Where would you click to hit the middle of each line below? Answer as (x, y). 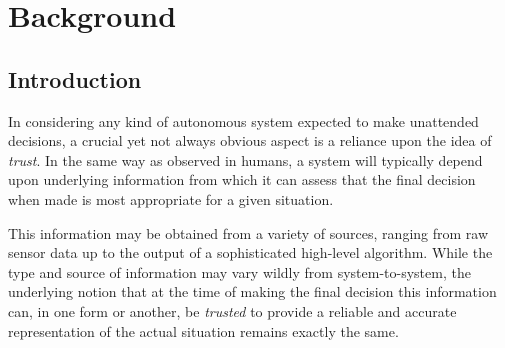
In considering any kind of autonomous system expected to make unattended (243, 120)
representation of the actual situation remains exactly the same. (203, 330)
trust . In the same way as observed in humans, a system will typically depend (245, 159)
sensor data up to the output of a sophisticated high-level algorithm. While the (250, 252)
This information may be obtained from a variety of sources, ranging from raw (248, 232)
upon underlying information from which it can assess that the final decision (242, 179)
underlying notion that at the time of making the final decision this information (252, 291)
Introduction (75, 78)
